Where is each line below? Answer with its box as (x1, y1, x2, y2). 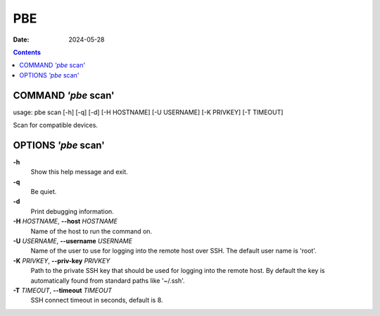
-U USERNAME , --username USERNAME (13, 237, 133, 245)
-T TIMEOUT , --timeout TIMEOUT (13, 286, 113, 294)
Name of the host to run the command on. (30, 226, 153, 236)
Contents (13, 48, 42, 56)
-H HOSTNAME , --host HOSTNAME (13, 217, 118, 226)
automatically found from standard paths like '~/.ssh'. (30, 276, 186, 285)
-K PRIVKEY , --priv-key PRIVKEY (13, 256, 110, 265)
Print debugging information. (30, 207, 114, 215)
